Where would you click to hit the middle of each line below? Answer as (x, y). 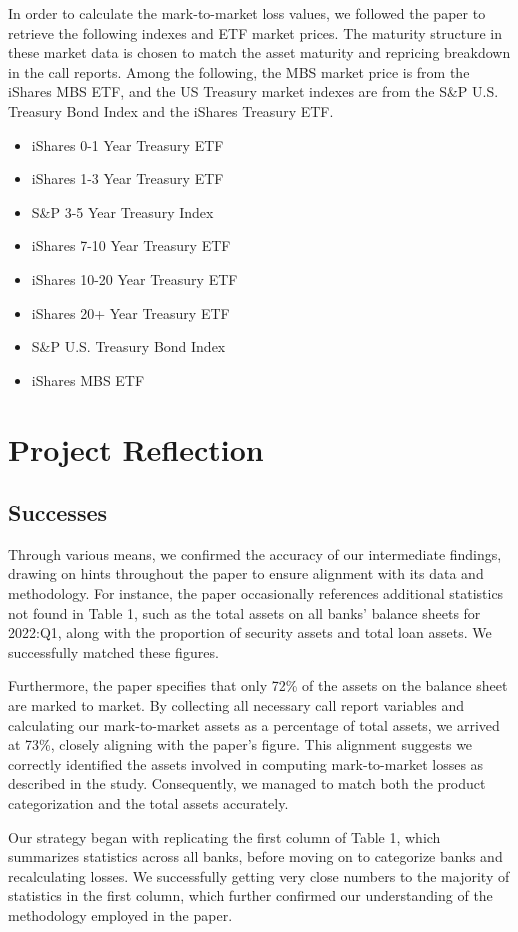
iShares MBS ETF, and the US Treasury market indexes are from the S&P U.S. (253, 91)
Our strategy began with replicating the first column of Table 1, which (224, 836)
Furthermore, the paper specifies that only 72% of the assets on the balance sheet (258, 685)
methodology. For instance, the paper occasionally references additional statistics (256, 593)
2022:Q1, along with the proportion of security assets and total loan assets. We (250, 632)
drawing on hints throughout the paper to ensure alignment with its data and (246, 573)
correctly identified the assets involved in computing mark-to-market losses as (246, 763)
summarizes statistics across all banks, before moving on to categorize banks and (255, 856)
